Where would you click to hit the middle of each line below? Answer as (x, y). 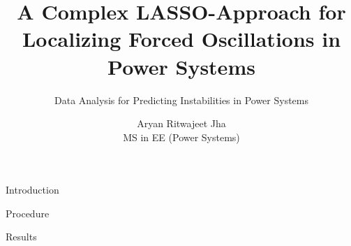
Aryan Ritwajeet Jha (181, 123)
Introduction (32, 190)
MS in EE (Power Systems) (181, 137)
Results (21, 237)
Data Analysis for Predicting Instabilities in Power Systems (181, 100)
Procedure (28, 213)
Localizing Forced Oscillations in (181, 39)
